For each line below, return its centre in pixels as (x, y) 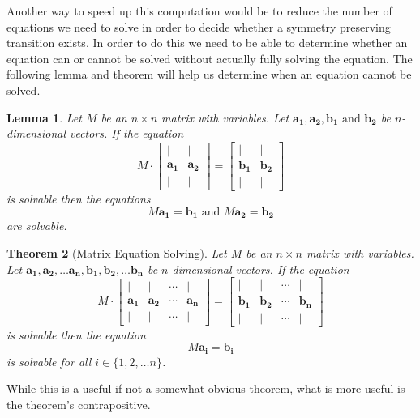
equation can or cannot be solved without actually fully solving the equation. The (210, 58)
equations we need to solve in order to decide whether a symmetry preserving (199, 26)
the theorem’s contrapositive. (79, 404)
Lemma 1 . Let (44, 117)
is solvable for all (49, 361)
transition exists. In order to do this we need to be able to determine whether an (207, 43)
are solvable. (37, 226)
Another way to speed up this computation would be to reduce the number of (199, 11)
